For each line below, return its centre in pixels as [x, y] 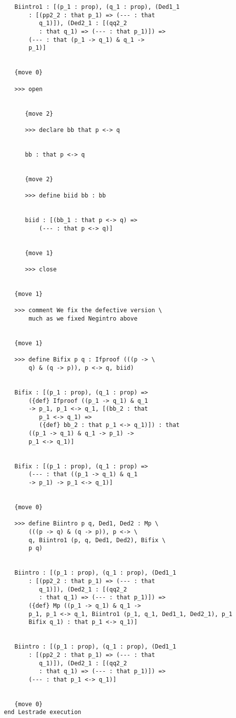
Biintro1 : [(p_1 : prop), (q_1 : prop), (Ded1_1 [97, 7]
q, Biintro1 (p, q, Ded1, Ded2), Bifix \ [97, 540]
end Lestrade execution [43, 712]
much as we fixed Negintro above [83, 318]
